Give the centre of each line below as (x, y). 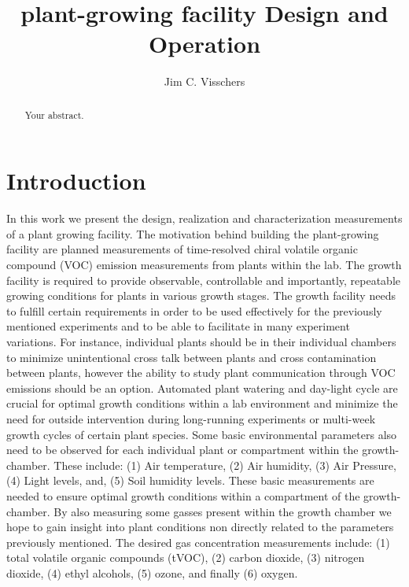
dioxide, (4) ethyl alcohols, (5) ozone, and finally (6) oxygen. (152, 572)
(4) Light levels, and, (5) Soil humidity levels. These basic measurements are (190, 480)
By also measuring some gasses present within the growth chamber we (223, 511)
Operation (204, 44)
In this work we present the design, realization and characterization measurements (204, 218)
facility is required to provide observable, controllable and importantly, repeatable (203, 280)
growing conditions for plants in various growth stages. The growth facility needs (201, 295)
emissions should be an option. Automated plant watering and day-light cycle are (202, 388)
